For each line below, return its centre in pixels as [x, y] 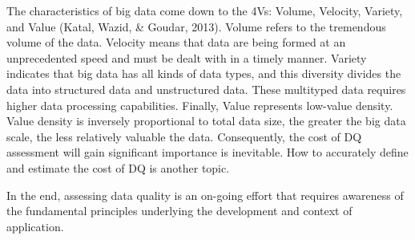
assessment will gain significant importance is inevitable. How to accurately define [207, 152]
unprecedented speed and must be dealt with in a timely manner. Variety [187, 57]
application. [35, 226]
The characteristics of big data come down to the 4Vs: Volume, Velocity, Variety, [205, 10]
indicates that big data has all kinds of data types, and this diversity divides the [204, 73]
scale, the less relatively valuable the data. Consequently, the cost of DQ [184, 136]
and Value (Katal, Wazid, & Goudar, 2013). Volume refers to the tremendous [196, 26]
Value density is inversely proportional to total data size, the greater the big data [206, 121]
